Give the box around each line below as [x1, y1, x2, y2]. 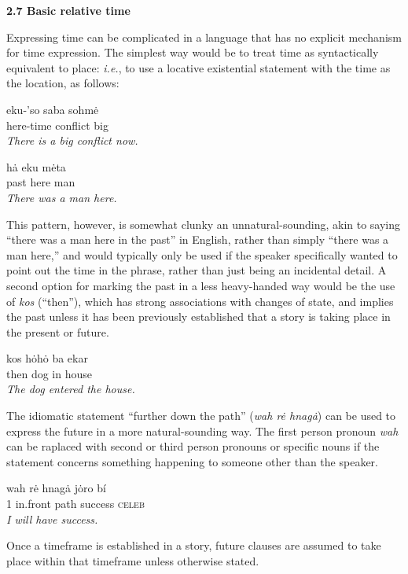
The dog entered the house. [6, 381, 135, 397]
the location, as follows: [6, 75, 119, 91]
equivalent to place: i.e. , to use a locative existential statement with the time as [6, 59, 391, 75]
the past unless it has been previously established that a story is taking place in [6, 308, 391, 325]
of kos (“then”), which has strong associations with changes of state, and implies [6, 293, 394, 309]
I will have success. [6, 510, 98, 527]
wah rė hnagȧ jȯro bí [6, 480, 106, 496]
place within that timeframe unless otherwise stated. [6, 552, 259, 568]
